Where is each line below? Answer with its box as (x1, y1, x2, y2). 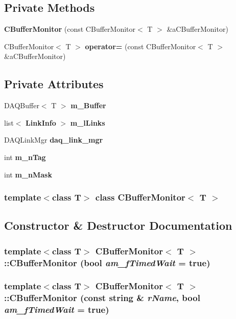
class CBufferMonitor (95, 191, 185, 204)
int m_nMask (4, 169, 52, 180)
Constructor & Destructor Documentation (4, 217, 232, 233)
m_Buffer (70, 100, 106, 111)
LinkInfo (26, 117, 56, 128)
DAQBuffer (4, 100, 39, 111)
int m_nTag (4, 151, 46, 162)
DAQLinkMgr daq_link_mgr (4, 134, 103, 145)
